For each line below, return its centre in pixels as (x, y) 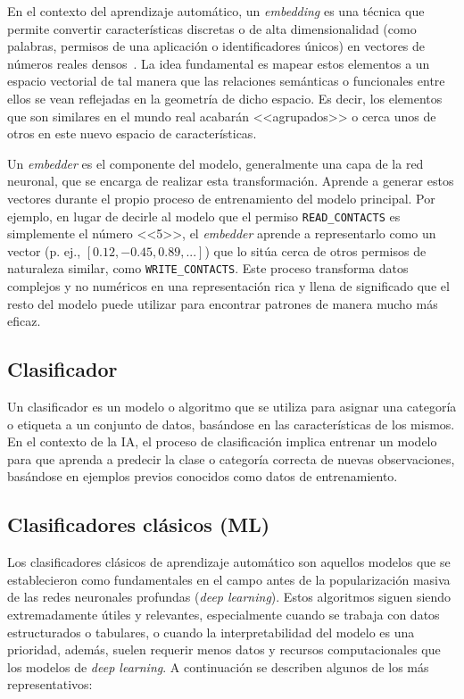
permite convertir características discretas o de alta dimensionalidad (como (212, 28)
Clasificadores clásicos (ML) (139, 524)
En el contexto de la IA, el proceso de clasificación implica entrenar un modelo (222, 441)
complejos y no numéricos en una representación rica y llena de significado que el (228, 286)
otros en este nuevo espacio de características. (132, 133)
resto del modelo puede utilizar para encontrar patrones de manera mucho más (223, 303)
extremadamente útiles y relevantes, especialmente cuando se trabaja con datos (224, 614)
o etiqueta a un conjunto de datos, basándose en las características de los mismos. (231, 424)
